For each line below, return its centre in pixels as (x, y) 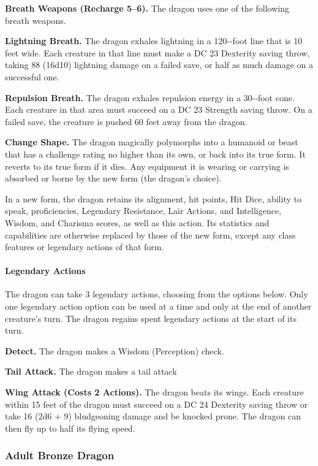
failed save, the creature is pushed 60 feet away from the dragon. (126, 121)
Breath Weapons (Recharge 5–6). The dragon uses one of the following (147, 8)
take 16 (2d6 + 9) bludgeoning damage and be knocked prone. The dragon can (153, 416)
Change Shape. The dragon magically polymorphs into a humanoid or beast (152, 142)
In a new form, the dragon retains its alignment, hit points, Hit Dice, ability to (153, 198)
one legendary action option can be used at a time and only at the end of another (158, 306)
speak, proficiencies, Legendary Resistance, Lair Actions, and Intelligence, (143, 211)
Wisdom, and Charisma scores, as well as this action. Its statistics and (137, 222)
